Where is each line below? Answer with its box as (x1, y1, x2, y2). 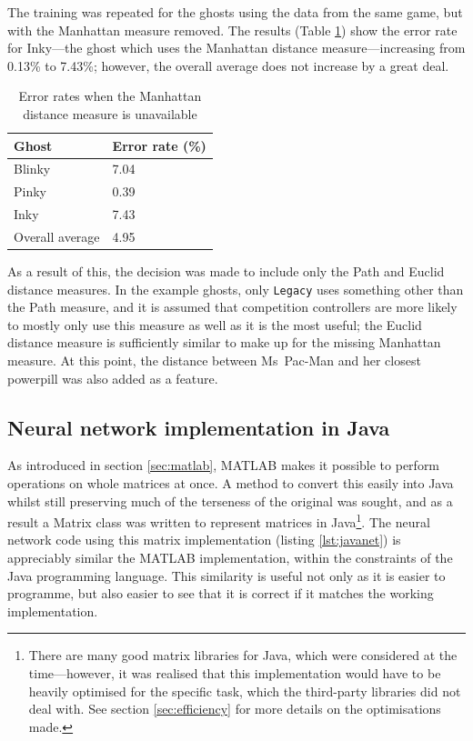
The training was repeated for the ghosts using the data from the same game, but (7, 3, 463, 21)
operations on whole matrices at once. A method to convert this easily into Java (7, 474, 454, 493)
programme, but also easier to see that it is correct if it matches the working (7, 584, 434, 603)
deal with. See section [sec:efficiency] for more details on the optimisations (28, 699, 441, 718)
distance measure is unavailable (23, 104, 197, 123)
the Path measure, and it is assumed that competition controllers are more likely (7, 297, 458, 316)
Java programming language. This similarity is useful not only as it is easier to (7, 566, 446, 585)
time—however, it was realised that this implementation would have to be (28, 664, 441, 683)
